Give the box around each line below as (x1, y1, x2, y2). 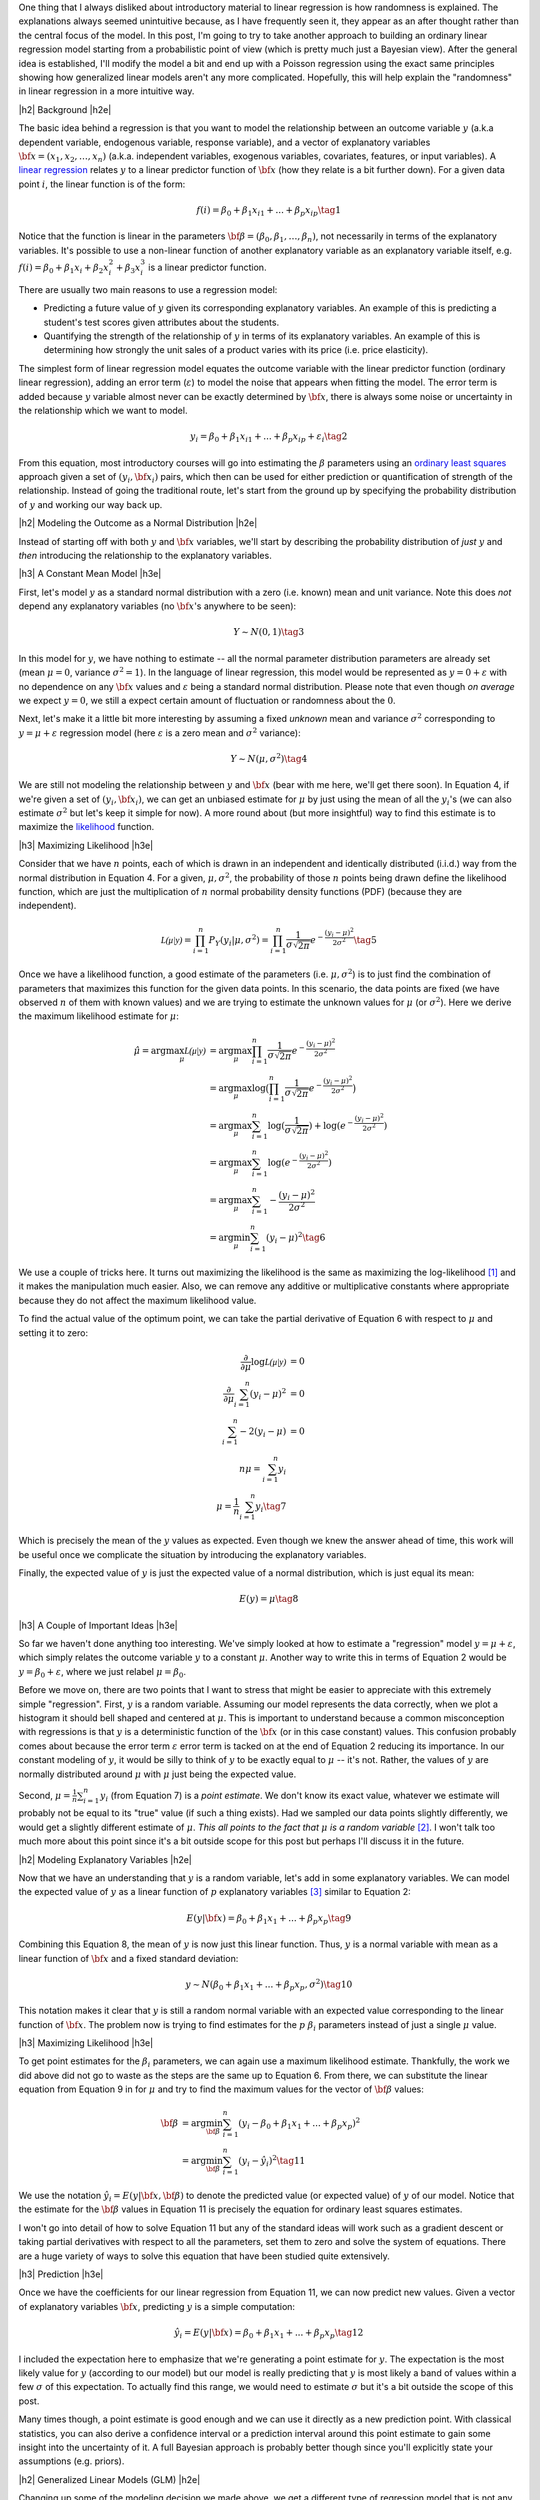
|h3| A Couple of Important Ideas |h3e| (18, 1619, 179, 1631)
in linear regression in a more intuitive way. (18, 85, 195, 97)
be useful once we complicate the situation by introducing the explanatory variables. (18, 1548, 367, 1560)
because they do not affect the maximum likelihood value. (18, 1294, 257, 1306)
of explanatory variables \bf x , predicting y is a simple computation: (18, 2300, 295, 2312)
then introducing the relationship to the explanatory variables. (18, 550, 272, 561)
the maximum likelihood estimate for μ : (18, 1010, 180, 1022)
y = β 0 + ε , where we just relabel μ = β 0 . (18, 1665, 187, 1680)
